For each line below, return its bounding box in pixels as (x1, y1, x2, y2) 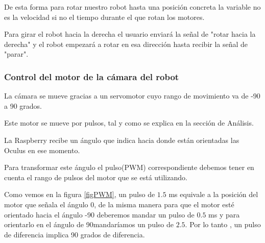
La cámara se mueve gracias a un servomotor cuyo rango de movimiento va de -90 (4, 90, 260, 101)
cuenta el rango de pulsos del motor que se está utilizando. (4, 172, 187, 182)
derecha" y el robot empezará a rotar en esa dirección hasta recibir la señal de (4, 38, 248, 49)
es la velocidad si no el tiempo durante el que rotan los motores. (4, 11, 205, 22)
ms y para (208, 209, 240, 220)
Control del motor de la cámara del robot (4, 70, 179, 83)
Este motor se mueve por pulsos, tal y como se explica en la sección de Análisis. (4, 117, 254, 128)
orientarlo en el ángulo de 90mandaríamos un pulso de (4, 219, 174, 230)
